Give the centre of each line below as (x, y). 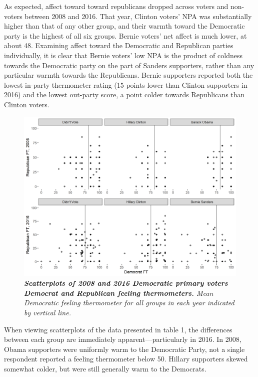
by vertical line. (47, 312)
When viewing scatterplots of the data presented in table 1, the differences (118, 329)
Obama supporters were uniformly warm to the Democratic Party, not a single (124, 349)
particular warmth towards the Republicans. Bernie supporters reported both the (128, 75)
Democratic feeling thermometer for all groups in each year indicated (129, 303)
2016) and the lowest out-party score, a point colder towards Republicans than (124, 95)
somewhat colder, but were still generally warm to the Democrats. (105, 368)
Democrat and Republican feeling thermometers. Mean (119, 293)
